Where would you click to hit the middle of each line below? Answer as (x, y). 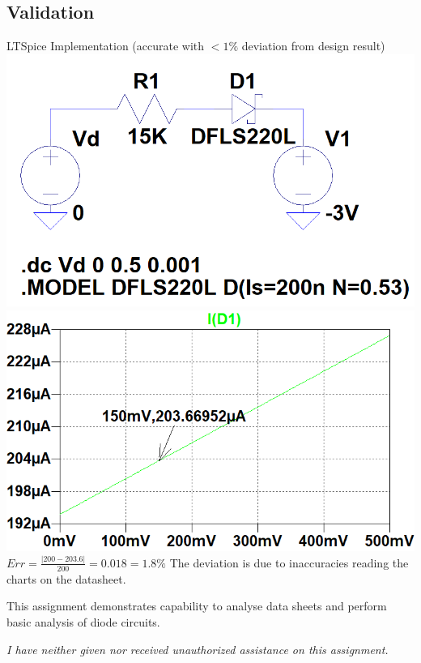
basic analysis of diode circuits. (83, 621)
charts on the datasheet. (66, 578)
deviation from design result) (313, 46)
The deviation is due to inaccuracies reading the (289, 562)
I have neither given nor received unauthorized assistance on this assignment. (198, 649)
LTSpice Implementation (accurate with (106, 46)
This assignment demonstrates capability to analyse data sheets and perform (197, 606)
